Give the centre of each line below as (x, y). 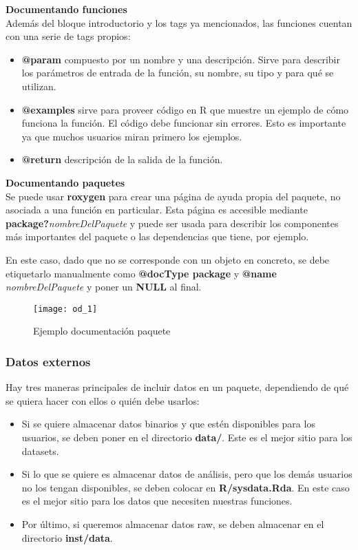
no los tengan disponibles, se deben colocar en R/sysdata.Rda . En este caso (186, 487)
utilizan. (39, 86)
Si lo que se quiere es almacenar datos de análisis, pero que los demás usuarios (187, 474)
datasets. (40, 451)
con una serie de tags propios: (68, 36)
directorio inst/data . (67, 537)
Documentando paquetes (65, 182)
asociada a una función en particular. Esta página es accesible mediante (157, 210)
